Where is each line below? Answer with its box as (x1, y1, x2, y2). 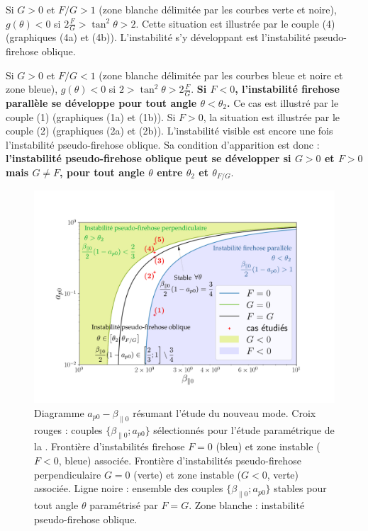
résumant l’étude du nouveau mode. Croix (133, 405, 316, 420)
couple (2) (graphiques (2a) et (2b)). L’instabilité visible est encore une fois (6, 123, 333, 138)
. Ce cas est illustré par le (226, 96, 339, 110)
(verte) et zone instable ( (133, 467, 241, 481)
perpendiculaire (34, 467, 101, 481)
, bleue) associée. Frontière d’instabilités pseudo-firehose (58, 453, 301, 468)
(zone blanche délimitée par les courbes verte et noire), (99, 2, 337, 16)
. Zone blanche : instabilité (189, 498, 305, 512)
